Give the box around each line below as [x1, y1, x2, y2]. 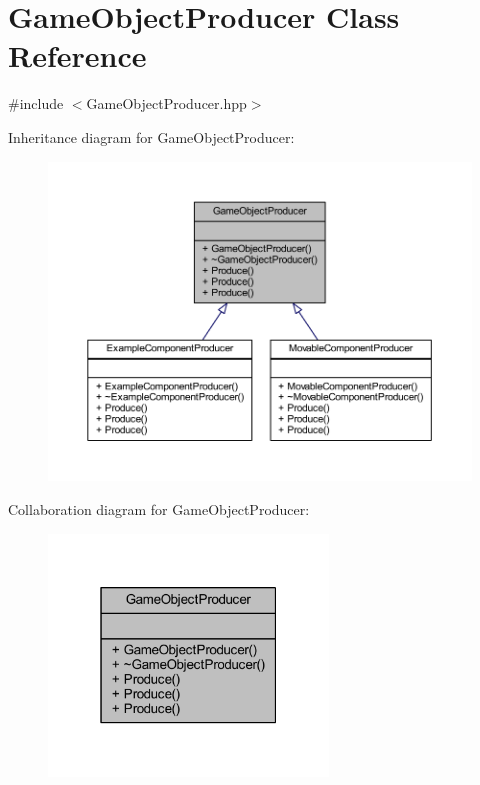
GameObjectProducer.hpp [86, 93, 247, 114]
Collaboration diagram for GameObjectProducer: [8, 499, 310, 519]
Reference [8, 35, 147, 76]
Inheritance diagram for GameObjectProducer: [8, 126, 295, 147]
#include [8, 93, 64, 114]
